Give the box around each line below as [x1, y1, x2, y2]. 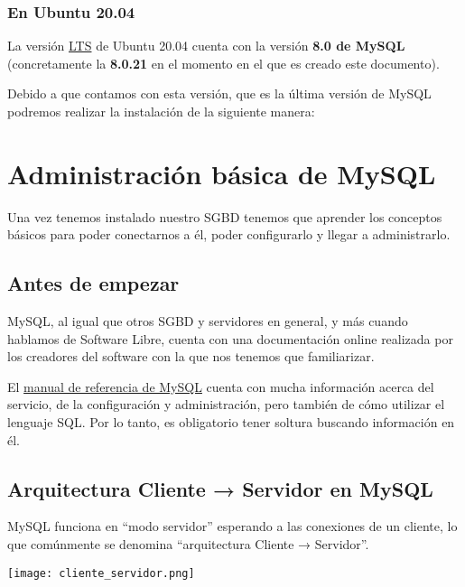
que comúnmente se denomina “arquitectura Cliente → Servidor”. [7, 535, 369, 554]
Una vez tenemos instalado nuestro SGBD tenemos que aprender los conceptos [7, 207, 442, 226]
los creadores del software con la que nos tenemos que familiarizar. [7, 347, 375, 366]
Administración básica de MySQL [7, 154, 436, 191]
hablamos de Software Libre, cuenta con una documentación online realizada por [7, 329, 453, 348]
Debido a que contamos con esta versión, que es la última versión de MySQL [7, 84, 432, 103]
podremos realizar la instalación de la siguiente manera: [7, 102, 315, 120]
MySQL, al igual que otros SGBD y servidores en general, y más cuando [7, 312, 408, 331]
